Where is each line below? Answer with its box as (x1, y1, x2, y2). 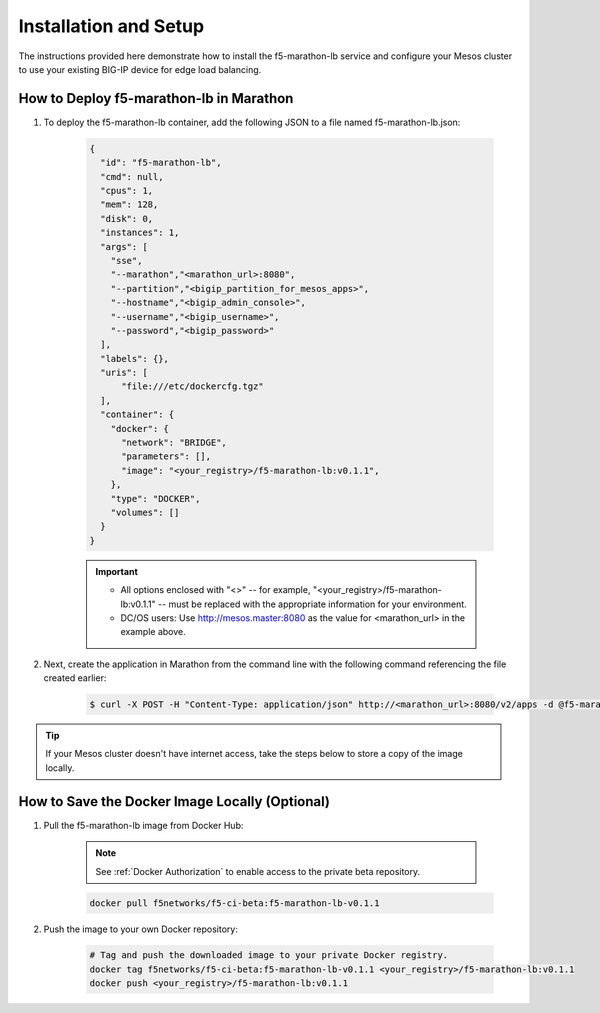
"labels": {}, (100, 353, 170, 364)
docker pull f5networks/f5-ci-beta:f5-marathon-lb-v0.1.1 (89, 897, 380, 909)
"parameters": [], (121, 451, 212, 462)
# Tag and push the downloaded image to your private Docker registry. (89, 950, 449, 961)
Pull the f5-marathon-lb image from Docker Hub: (43, 819, 244, 831)
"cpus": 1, (100, 185, 154, 196)
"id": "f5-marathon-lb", (100, 157, 222, 169)
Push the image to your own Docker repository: (43, 923, 239, 935)
